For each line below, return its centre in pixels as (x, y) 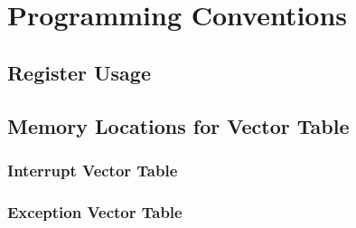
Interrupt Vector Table (93, 170)
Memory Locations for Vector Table (178, 125)
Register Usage (79, 72)
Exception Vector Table (95, 211)
